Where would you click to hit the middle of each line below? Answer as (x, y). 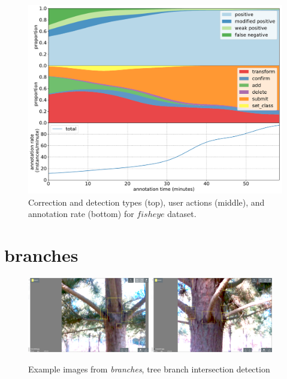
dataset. (182, 214)
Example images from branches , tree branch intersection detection (149, 369)
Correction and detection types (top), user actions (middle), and (146, 202)
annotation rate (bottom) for (81, 214)
